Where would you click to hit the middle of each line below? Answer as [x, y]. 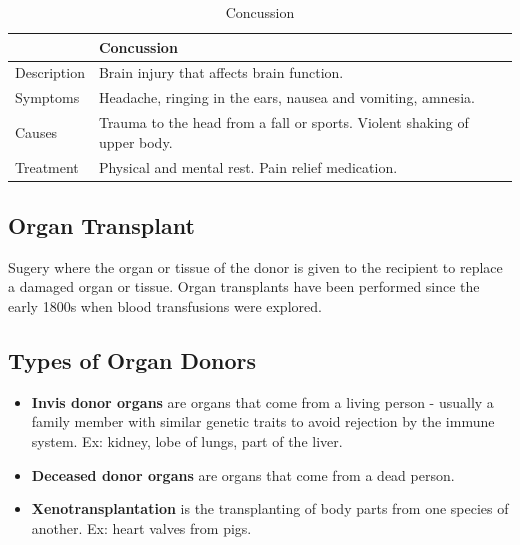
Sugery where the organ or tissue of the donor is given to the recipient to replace [255, 266]
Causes [36, 131]
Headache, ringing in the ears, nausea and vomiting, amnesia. [286, 97]
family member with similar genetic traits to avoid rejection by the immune [263, 421]
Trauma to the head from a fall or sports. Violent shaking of [283, 122]
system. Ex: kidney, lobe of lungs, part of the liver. [187, 441]
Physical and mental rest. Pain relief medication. [248, 166]
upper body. [135, 141]
